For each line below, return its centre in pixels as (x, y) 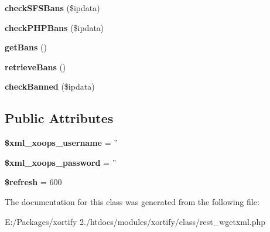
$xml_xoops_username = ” (61, 143)
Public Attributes (59, 118)
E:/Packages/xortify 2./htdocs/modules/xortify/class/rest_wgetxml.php (135, 221)
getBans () (26, 47)
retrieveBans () (35, 66)
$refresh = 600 (33, 182)
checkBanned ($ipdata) (50, 86)
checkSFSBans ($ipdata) (52, 8)
